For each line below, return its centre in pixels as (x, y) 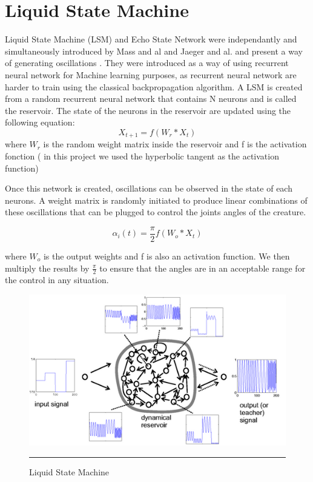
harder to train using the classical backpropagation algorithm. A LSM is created (154, 86)
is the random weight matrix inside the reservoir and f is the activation (175, 144)
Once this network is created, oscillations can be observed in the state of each (149, 188)
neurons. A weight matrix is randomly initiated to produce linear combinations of (156, 200)
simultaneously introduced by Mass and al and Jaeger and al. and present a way (154, 51)
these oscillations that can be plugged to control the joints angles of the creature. (156, 212)
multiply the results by (47, 268)
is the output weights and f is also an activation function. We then (166, 256)
